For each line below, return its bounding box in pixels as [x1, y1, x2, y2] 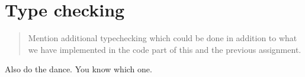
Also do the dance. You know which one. [5, 63, 152, 75]
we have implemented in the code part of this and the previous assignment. [28, 43, 301, 55]
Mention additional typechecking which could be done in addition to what [28, 32, 297, 44]
